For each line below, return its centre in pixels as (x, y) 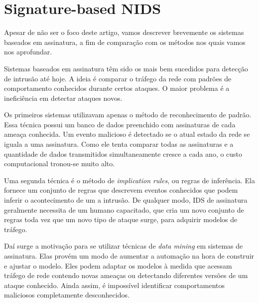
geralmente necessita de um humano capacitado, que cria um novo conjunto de (124, 209)
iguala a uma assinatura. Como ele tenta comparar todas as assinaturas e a (119, 144)
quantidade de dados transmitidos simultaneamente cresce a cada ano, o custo (123, 153)
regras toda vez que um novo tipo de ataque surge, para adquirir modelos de (121, 219)
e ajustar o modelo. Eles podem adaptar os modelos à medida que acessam (118, 265)
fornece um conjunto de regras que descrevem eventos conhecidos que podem (121, 190)
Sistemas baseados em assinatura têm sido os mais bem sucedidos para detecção (126, 68)
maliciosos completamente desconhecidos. (67, 295)
